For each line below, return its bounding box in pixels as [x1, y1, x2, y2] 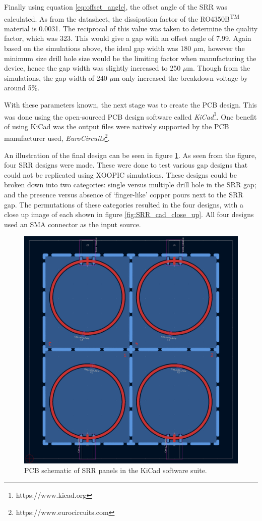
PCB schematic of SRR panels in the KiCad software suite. [24, 465, 207, 476]
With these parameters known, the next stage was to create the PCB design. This [4, 99, 257, 110]
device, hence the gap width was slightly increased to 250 [4, 63, 181, 73]
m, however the [198, 43, 245, 54]
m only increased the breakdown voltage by [113, 72, 248, 83]
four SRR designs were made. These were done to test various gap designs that [4, 160, 248, 170]
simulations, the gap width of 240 [4, 72, 107, 83]
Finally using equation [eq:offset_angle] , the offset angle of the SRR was [4, 2, 228, 12]
